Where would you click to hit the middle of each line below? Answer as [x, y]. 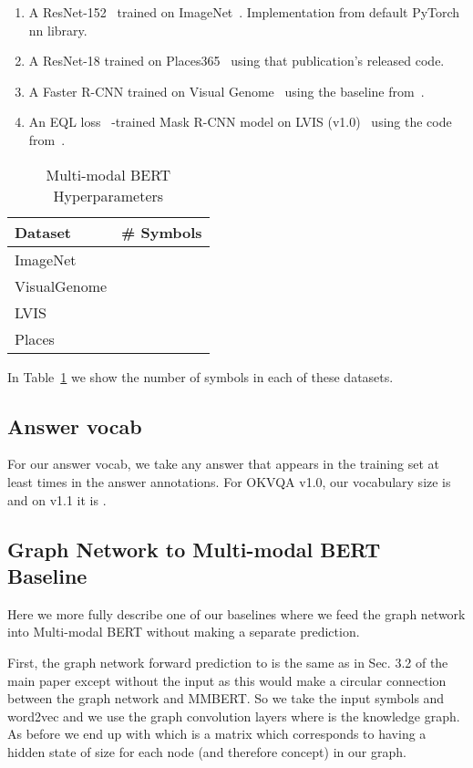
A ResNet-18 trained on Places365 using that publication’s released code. [236, 61]
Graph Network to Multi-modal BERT [194, 549]
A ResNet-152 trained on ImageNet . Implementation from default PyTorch [244, 12]
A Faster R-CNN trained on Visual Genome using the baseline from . [226, 91]
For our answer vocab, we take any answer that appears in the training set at [223, 464]
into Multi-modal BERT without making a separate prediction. [184, 632]
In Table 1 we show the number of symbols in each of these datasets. [201, 376]
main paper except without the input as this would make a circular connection [227, 680]
